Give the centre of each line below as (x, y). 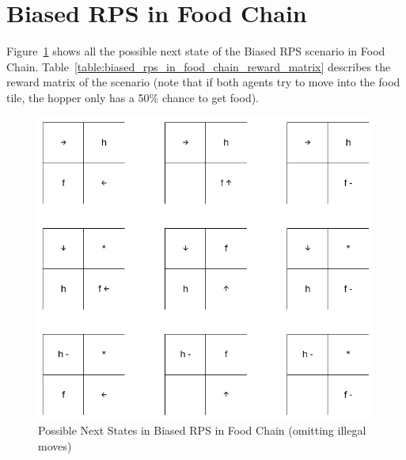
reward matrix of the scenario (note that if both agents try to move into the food (203, 82)
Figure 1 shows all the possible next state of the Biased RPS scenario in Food (196, 51)
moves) (55, 446)
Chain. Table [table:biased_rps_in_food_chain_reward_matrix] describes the (199, 66)
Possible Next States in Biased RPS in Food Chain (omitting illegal (202, 430)
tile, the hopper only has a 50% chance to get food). (133, 97)
